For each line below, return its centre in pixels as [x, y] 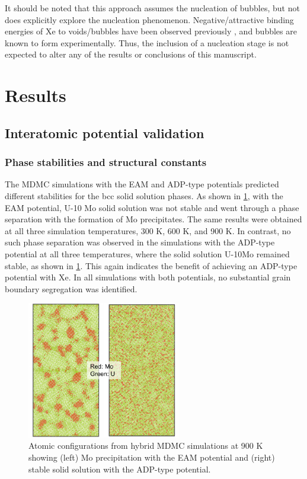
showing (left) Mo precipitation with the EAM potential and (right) [152, 457]
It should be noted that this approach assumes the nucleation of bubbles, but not [152, 8]
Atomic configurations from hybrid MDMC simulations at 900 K [146, 446]
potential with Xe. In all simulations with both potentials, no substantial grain [148, 277]
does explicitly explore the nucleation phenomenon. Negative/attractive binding [149, 19]
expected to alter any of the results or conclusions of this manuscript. [131, 54]
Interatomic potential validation [105, 132]
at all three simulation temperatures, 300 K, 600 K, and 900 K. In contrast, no [148, 230]
